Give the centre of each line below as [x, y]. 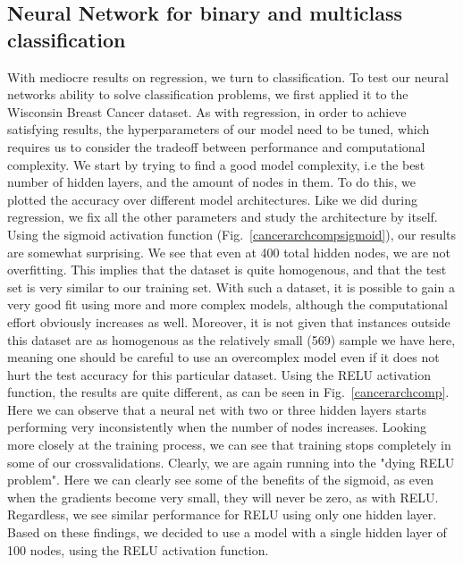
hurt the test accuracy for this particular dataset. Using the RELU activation [219, 374]
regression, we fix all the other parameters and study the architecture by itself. [223, 217]
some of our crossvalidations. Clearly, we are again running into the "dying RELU [231, 462]
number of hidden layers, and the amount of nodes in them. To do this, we [211, 182]
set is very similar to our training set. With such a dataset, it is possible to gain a [231, 287]
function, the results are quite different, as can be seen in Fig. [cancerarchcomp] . [228, 392]
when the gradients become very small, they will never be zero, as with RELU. [223, 497]
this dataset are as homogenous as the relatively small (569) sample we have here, [231, 339]
